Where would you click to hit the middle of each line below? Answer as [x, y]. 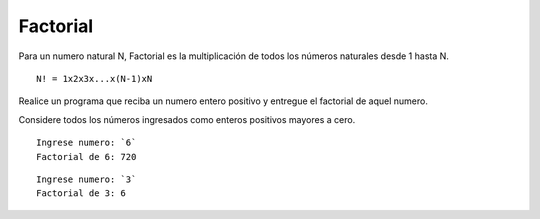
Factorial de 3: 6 [81, 193]
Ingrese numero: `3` [86, 179]
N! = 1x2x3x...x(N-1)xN [94, 78]
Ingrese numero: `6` [86, 143]
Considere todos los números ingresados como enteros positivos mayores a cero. [187, 119]
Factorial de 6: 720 [86, 156]
